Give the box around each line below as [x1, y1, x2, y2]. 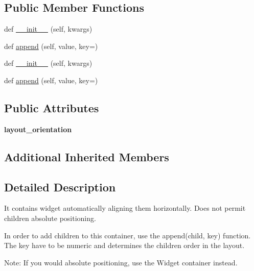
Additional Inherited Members [4, 149, 169, 164]
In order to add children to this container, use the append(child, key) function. [4, 230, 251, 240]
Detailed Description [4, 179, 116, 194]
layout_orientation [4, 124, 72, 134]
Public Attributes [4, 100, 99, 115]
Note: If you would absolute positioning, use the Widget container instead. [4, 257, 238, 267]
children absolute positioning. [4, 212, 96, 223]
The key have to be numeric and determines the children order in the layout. [4, 240, 245, 251]
